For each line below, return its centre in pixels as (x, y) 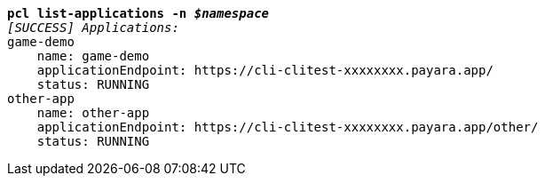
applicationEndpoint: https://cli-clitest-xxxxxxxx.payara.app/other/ (288, 127)
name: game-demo (93, 56)
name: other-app (93, 113)
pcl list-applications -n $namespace (138, 13)
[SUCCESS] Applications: (93, 28)
